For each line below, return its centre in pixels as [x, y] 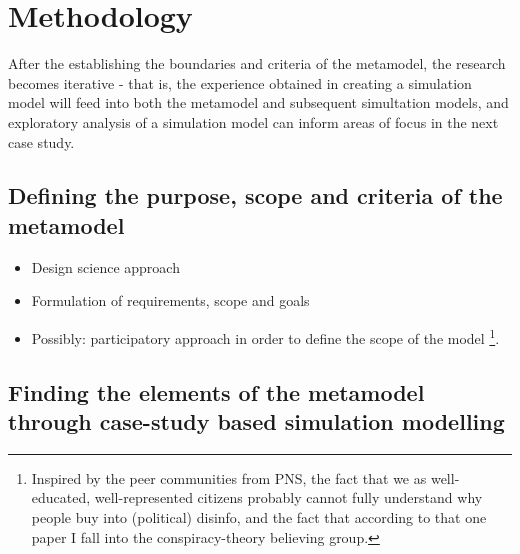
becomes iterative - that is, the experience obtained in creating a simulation [240, 82]
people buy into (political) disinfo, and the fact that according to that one [259, 516]
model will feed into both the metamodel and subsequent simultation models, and [258, 102]
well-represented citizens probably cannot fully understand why [288, 497]
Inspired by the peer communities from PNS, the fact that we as [229, 477]
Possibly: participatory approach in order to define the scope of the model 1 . [265, 336]
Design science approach [105, 266]
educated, [61, 497]
